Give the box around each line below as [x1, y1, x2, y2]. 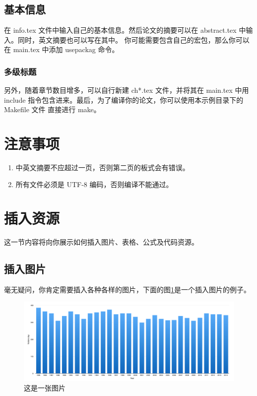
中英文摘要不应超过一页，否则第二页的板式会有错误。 [15, 162, 190, 173]
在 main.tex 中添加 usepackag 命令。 [4, 44, 119, 55]
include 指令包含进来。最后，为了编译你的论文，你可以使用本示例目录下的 [4, 94, 244, 105]
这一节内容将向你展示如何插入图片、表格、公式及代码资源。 [4, 237, 198, 247]
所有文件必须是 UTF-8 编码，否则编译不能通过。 [15, 179, 173, 189]
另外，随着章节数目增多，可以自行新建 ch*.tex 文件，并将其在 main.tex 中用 [4, 85, 249, 95]
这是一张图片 [24, 383, 65, 393]
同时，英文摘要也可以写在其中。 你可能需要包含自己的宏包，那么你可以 [17, 34, 250, 45]
